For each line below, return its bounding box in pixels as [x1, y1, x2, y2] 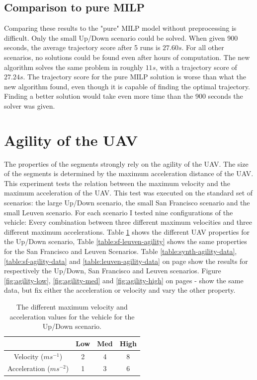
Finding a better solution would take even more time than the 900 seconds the [4, 91, 243, 101]
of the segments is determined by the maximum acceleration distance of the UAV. [4, 168, 254, 179]
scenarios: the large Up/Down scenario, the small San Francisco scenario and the [4, 197, 250, 208]
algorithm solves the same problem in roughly [4, 62, 143, 72]
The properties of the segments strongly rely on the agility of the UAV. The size [4, 158, 249, 169]
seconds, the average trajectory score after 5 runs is [4, 42, 161, 53]
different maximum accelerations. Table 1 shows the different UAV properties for [4, 226, 250, 237]
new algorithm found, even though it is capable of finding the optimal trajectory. [4, 81, 250, 91]
